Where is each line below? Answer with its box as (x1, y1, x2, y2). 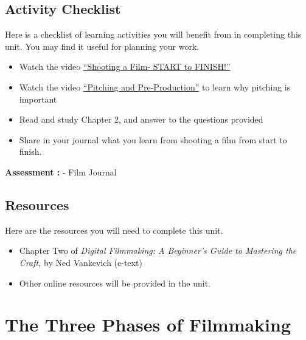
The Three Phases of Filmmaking (5, 312, 291, 337)
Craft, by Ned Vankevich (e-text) (19, 256, 142, 268)
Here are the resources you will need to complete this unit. (5, 223, 223, 236)
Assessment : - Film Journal (5, 165, 117, 178)
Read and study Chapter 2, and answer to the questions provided (19, 113, 263, 126)
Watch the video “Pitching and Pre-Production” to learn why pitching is (19, 80, 291, 93)
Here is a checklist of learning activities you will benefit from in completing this (5, 28, 302, 41)
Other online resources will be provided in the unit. (19, 276, 210, 289)
